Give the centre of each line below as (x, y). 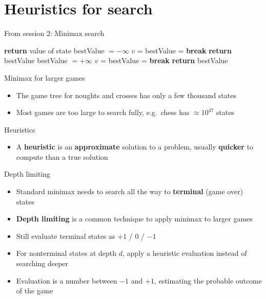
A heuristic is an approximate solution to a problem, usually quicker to (135, 147)
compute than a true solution (62, 156)
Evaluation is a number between (67, 280)
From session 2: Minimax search (54, 33)
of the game (35, 291)
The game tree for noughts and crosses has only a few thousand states (126, 95)
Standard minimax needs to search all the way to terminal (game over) (130, 191)
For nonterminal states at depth (66, 253)
